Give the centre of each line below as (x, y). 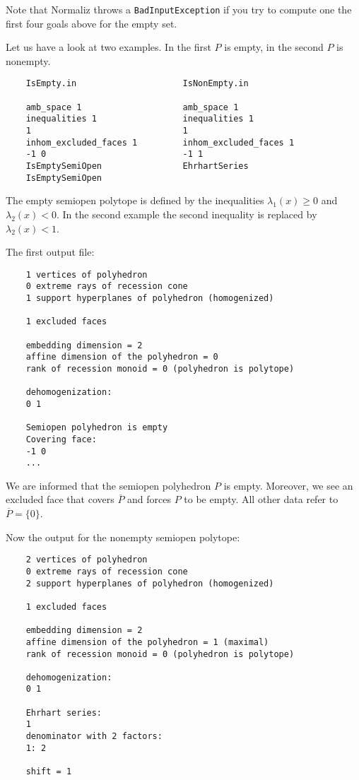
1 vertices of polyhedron (87, 274)
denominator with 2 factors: (94, 737)
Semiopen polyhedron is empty (97, 428)
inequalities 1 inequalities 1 (140, 119)
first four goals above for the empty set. (92, 23)
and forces (149, 499)
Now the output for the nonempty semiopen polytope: (123, 537)
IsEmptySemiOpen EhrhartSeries (137, 166)
